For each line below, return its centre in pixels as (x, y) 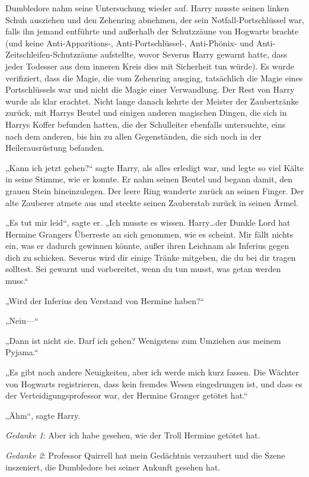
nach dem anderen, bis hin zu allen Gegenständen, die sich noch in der (134, 136)
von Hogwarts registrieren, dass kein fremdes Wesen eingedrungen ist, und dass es (154, 383)
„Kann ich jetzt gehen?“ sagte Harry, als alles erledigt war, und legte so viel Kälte (154, 167)
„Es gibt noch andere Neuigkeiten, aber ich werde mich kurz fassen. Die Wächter (152, 372)
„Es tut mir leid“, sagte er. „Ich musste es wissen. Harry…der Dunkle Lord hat (148, 222)
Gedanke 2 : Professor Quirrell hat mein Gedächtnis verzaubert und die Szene (145, 455)
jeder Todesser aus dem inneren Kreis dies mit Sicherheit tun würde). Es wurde (150, 66)
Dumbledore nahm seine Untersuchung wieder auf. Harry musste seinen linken (147, 8)
